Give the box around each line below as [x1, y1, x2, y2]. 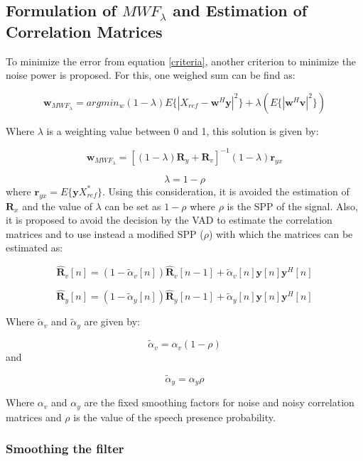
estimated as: [6, 240, 63, 255]
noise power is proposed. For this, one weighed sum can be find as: [6, 67, 296, 82]
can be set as [104, 198, 161, 213]
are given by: [84, 314, 141, 329]
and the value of [22, 198, 92, 213]
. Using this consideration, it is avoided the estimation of [102, 183, 350, 198]
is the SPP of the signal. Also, [227, 198, 358, 213]
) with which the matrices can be [208, 226, 353, 241]
